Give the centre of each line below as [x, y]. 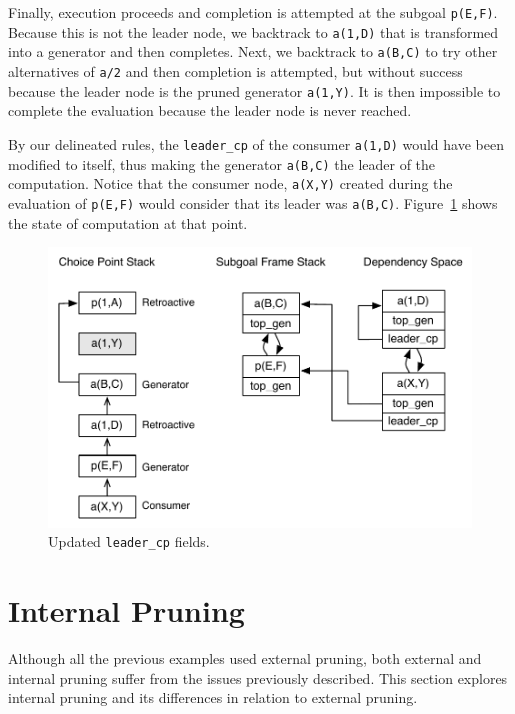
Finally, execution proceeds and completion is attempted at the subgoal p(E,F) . [253, 12]
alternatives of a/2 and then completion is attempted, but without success [235, 70]
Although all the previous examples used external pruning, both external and [245, 658]
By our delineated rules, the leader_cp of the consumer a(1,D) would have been [256, 143]
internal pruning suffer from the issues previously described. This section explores [258, 677]
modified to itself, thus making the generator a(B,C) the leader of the [222, 163]
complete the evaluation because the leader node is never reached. [210, 110]
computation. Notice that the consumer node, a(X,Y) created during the [230, 183]
